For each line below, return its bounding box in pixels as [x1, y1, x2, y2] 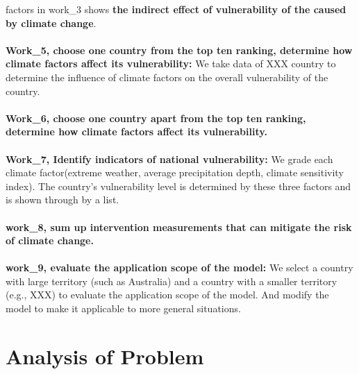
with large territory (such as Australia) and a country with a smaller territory [6, 273, 337, 288]
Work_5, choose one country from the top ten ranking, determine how [6, 42, 353, 57]
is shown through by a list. [6, 192, 119, 207]
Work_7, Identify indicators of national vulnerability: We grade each [6, 151, 333, 166]
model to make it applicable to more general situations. [6, 301, 241, 316]
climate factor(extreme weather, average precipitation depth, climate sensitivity [6, 165, 344, 180]
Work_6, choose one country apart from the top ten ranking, [6, 110, 306, 125]
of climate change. [6, 233, 94, 248]
